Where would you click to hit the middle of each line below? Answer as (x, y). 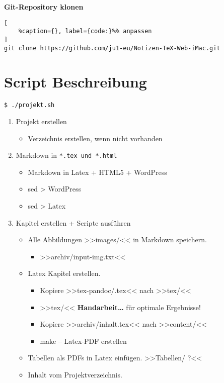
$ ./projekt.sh (29, 105)
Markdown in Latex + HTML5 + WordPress (97, 172)
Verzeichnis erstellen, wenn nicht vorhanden (95, 138)
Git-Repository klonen (44, 7)
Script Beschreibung (76, 82)
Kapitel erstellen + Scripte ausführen (73, 222)
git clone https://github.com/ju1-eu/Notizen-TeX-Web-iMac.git (112, 48)
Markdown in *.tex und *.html (66, 155)
